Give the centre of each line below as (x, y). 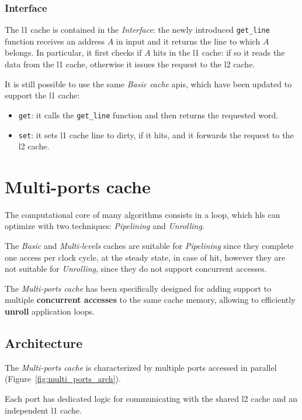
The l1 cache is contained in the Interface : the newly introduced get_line (137, 30)
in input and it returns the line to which (188, 41)
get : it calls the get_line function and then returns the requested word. (148, 115)
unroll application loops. (50, 311)
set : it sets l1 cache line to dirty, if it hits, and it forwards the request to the (156, 134)
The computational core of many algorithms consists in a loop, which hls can (143, 214)
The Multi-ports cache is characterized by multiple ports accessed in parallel (141, 367)
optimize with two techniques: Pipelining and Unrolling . (105, 226)
